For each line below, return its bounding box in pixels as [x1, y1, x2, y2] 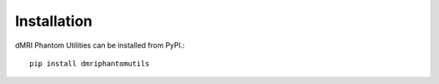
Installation [15, 12, 93, 30]
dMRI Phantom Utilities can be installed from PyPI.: [15, 40, 185, 50]
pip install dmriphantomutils [29, 59, 150, 68]
